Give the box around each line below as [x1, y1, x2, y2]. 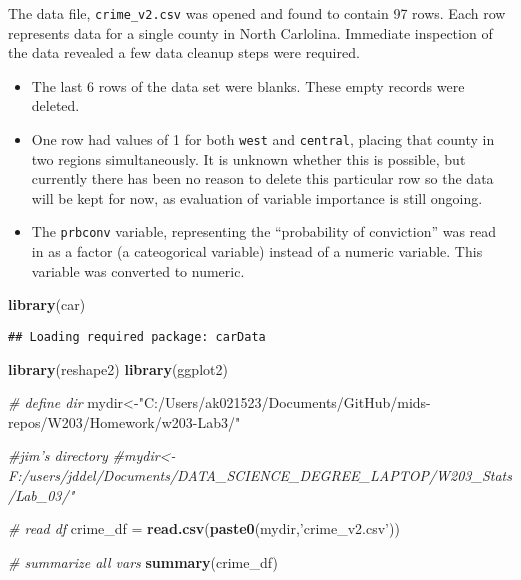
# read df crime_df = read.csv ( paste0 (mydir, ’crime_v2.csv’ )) [8, 518, 400, 539]
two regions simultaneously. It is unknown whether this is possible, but [31, 148, 466, 169]
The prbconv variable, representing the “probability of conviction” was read [31, 221, 497, 242]
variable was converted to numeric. [31, 260, 245, 281]
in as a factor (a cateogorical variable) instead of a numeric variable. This [31, 241, 483, 262]
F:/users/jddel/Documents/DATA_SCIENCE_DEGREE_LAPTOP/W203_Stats [8, 464, 512, 485]
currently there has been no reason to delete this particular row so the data [31, 168, 494, 189]
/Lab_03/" [8, 484, 75, 505]
